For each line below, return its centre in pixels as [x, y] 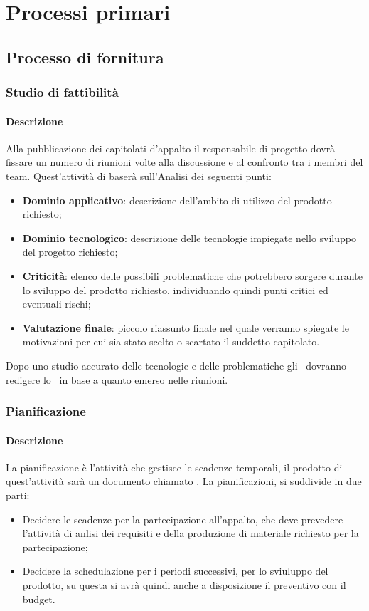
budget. [39, 599]
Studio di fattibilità [62, 92]
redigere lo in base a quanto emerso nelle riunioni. [117, 379]
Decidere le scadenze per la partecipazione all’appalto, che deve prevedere [183, 519]
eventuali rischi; [57, 304]
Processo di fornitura [85, 57]
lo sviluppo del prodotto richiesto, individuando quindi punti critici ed [175, 289]
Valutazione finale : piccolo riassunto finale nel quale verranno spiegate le [186, 327]
